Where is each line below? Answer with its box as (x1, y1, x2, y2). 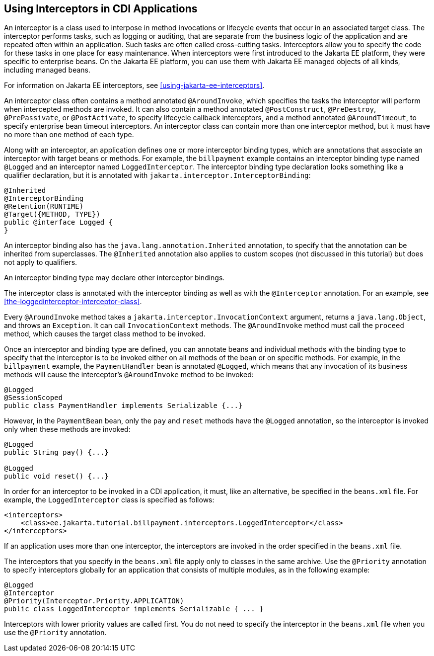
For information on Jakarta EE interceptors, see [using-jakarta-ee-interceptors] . (4, 81, 265, 90)
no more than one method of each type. (4, 130, 134, 139)
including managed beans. (4, 66, 91, 75)
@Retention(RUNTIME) (4, 202, 84, 211)
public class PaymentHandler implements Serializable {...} (4, 402, 243, 410)
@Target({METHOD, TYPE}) (4, 210, 100, 219)
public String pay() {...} (4, 448, 109, 457)
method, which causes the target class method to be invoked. (4, 329, 206, 338)
